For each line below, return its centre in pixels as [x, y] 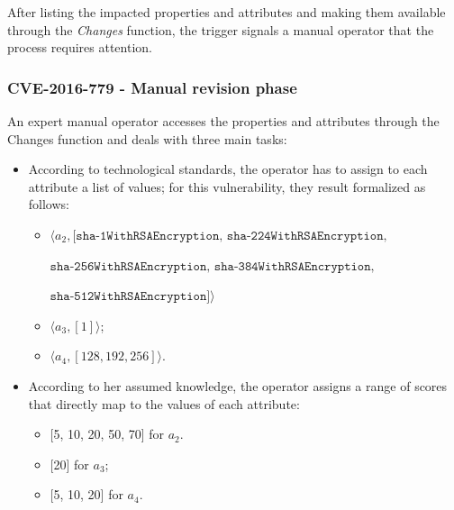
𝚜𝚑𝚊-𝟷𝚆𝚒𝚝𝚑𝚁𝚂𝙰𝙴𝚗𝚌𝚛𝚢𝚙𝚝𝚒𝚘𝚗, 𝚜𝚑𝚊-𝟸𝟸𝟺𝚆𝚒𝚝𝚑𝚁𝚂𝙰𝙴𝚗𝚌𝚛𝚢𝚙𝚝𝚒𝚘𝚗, [232, 236]
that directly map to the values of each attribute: [164, 403]
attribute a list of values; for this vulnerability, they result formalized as [227, 186]
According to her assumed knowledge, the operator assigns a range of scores [238, 385]
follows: [49, 204]
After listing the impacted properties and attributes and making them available [227, 12]
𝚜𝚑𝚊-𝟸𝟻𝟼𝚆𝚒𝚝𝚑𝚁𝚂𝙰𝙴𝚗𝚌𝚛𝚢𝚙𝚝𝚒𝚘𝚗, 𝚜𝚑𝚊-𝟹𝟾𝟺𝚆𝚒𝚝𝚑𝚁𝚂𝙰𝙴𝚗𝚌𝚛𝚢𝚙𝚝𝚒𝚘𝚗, [212, 266]
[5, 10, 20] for [86, 494]
